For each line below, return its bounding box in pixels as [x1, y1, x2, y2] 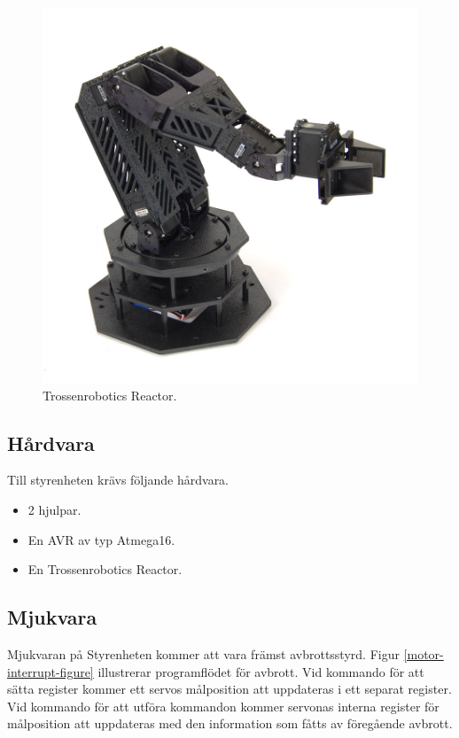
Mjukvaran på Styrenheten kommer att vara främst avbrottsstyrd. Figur [7, 644, 400, 663]
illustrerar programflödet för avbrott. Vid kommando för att [97, 662, 424, 680]
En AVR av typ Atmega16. [27, 530, 175, 548]
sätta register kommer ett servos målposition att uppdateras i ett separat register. [7, 680, 452, 698]
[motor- [403, 644, 444, 663]
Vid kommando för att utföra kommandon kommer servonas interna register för [7, 696, 440, 715]
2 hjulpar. [27, 500, 82, 518]
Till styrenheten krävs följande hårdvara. [7, 470, 229, 489]
